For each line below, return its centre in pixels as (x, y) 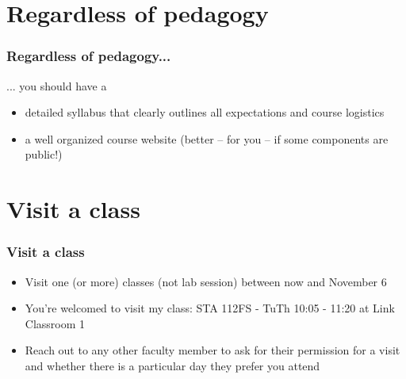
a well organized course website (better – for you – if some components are (207, 138)
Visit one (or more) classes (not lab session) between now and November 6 (206, 281)
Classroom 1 (55, 323)
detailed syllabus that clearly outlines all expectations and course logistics (205, 112)
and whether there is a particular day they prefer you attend (172, 365)
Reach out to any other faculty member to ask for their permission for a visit (213, 350)
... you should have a (57, 85)
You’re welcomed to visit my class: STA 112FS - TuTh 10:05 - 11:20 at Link (210, 308)
